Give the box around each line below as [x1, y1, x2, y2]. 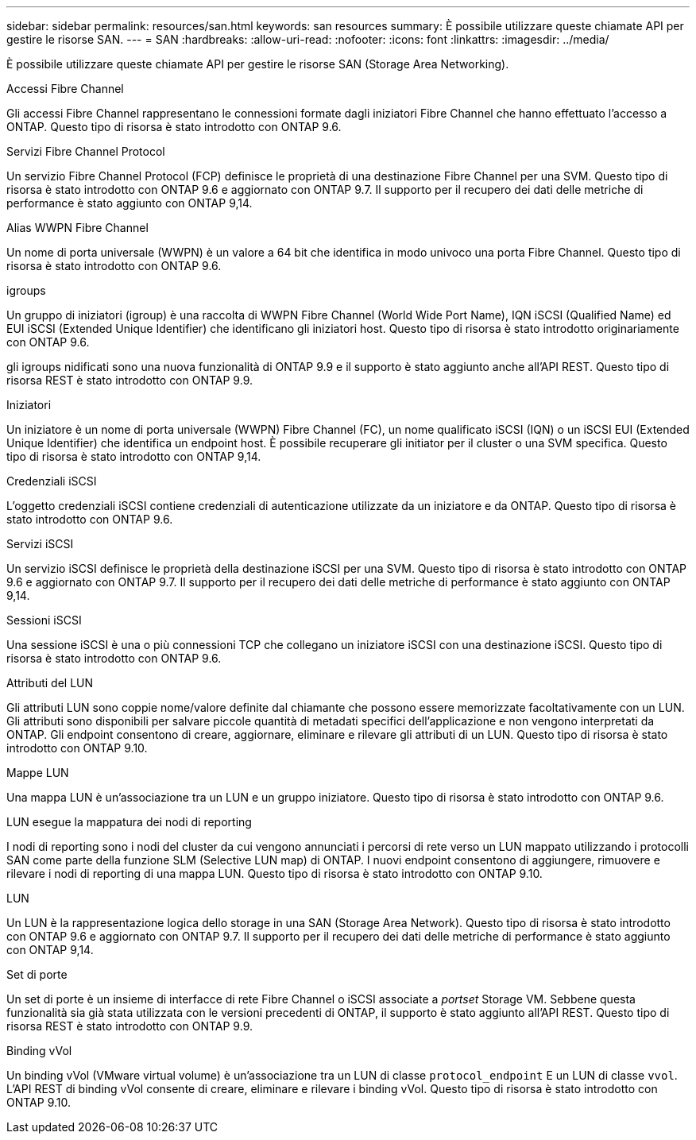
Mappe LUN [6, 766, 69, 779]
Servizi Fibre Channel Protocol [6, 145, 165, 158]
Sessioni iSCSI [6, 613, 82, 627]
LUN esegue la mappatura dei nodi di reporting [6, 815, 252, 829]
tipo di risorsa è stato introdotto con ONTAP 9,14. [6, 450, 261, 463]
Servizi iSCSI [6, 537, 74, 551]
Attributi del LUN [6, 676, 94, 690]
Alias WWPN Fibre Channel [6, 221, 149, 234]
